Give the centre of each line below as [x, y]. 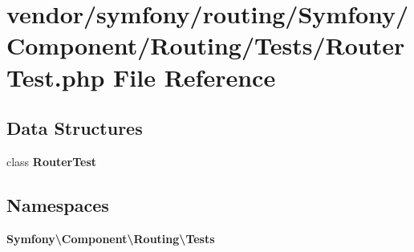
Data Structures [75, 128]
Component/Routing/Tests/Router [206, 45]
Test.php [56, 77]
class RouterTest [52, 161]
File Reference [195, 77]
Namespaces [58, 204]
